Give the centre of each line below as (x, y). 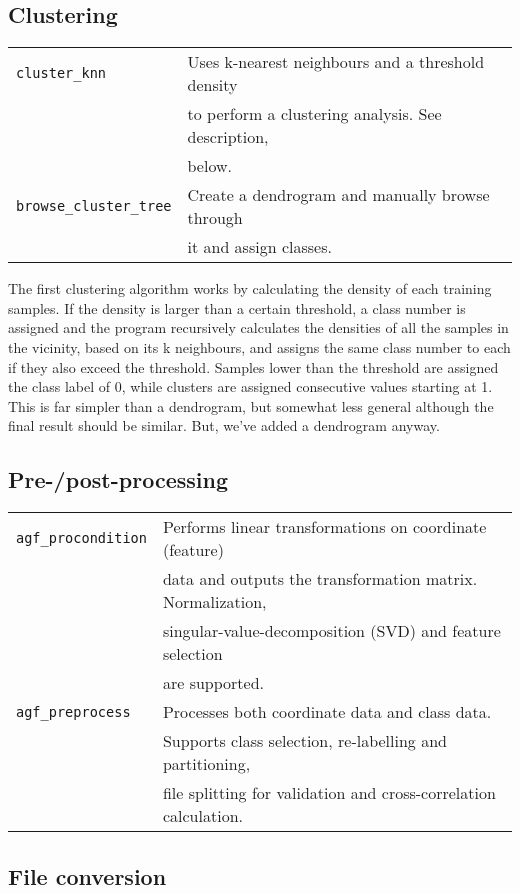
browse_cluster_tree (94, 206)
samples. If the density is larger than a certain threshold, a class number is (237, 307)
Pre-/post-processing (118, 479)
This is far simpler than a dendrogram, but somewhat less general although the (251, 405)
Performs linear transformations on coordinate (324, 527)
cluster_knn (61, 73)
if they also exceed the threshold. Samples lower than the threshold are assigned (253, 366)
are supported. (213, 683)
